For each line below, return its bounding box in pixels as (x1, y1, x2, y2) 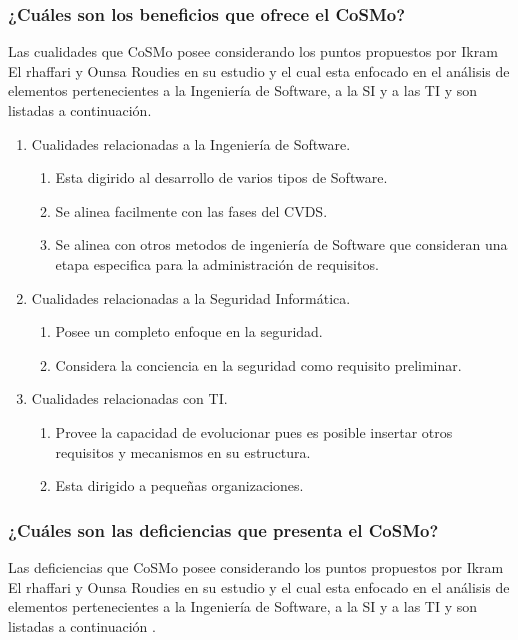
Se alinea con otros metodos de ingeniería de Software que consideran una (55, 234, 508, 255)
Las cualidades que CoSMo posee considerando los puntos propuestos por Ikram (8, 41, 498, 62)
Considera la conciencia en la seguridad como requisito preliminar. (55, 354, 462, 375)
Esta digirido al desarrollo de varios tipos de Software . (55, 167, 388, 188)
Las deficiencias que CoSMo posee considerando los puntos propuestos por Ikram (8, 556, 504, 577)
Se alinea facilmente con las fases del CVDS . (55, 200, 328, 221)
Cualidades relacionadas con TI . (31, 388, 228, 409)
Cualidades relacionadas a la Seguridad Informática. (31, 287, 351, 308)
